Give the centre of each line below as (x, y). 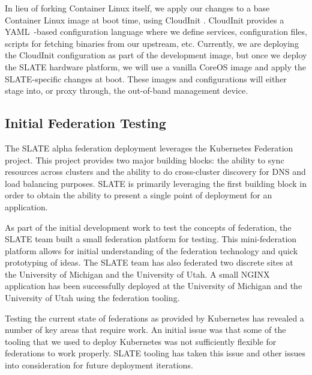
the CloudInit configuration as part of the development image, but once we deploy (156, 55)
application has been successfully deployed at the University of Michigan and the (154, 286)
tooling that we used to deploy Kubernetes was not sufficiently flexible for (141, 341)
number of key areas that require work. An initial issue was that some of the (145, 330)
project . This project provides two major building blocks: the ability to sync (145, 160)
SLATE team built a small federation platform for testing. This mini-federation (151, 239)
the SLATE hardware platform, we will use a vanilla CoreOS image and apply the (155, 66)
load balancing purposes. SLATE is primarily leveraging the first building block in (156, 183)
